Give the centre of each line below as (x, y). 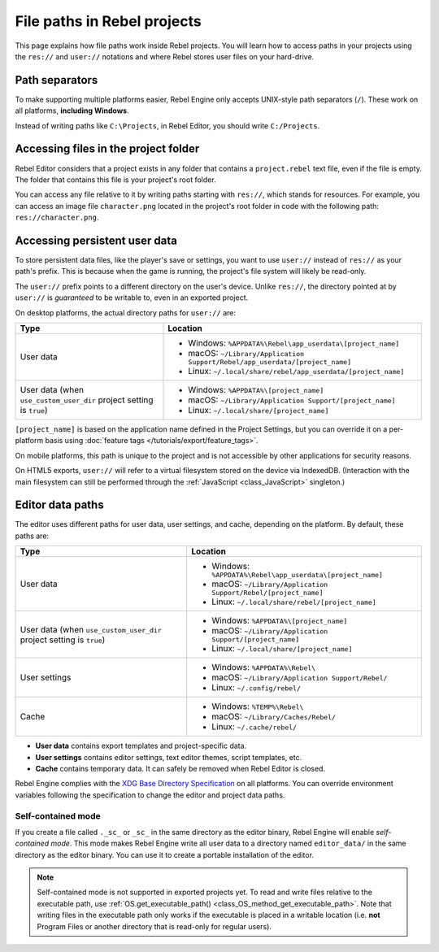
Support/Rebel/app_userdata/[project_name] (270, 362)
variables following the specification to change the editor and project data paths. (150, 795)
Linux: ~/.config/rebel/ (256, 688)
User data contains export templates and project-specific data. (141, 746)
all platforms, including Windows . (72, 111)
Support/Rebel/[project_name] (267, 593)
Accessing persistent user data (96, 240)
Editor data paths (60, 505)
